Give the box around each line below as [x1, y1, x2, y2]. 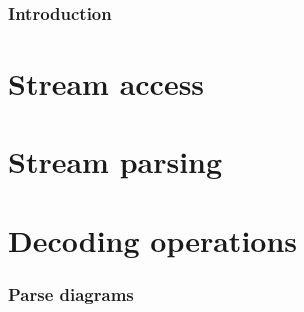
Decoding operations [8, 219, 298, 260]
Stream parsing [8, 141, 223, 182]
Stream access [8, 63, 205, 104]
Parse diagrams [8, 281, 134, 306]
